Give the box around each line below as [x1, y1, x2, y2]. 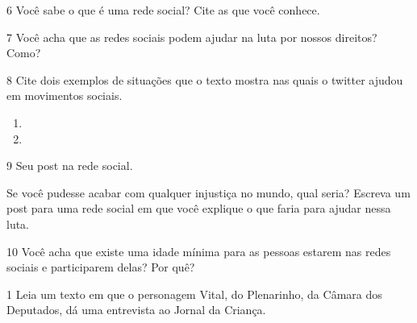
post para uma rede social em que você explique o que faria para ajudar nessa [6, 200, 391, 217]
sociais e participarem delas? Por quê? [6, 259, 195, 275]
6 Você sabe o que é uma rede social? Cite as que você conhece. [6, 2, 320, 18]
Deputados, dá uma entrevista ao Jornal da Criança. [6, 301, 266, 318]
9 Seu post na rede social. [6, 157, 133, 174]
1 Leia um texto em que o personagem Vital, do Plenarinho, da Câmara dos [6, 285, 382, 302]
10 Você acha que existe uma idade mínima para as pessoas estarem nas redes [6, 242, 391, 259]
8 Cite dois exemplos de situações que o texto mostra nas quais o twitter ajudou [6, 71, 403, 88]
